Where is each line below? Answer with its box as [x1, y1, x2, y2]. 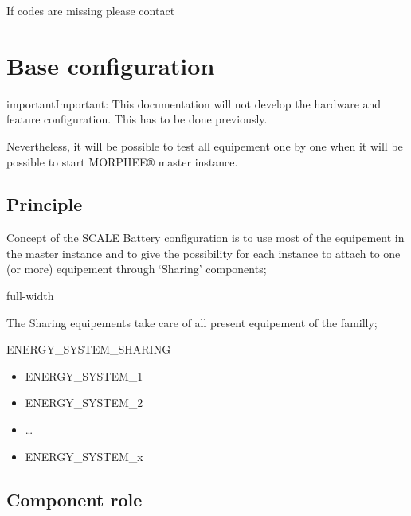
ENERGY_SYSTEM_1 [25, 367, 143, 384]
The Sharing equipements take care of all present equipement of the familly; [6, 314, 378, 330]
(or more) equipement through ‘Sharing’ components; [6, 260, 267, 277]
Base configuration [6, 49, 215, 81]
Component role [6, 487, 143, 511]
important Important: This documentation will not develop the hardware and [6, 95, 382, 111]
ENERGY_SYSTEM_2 [25, 394, 143, 411]
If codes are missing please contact [6, 2, 175, 18]
